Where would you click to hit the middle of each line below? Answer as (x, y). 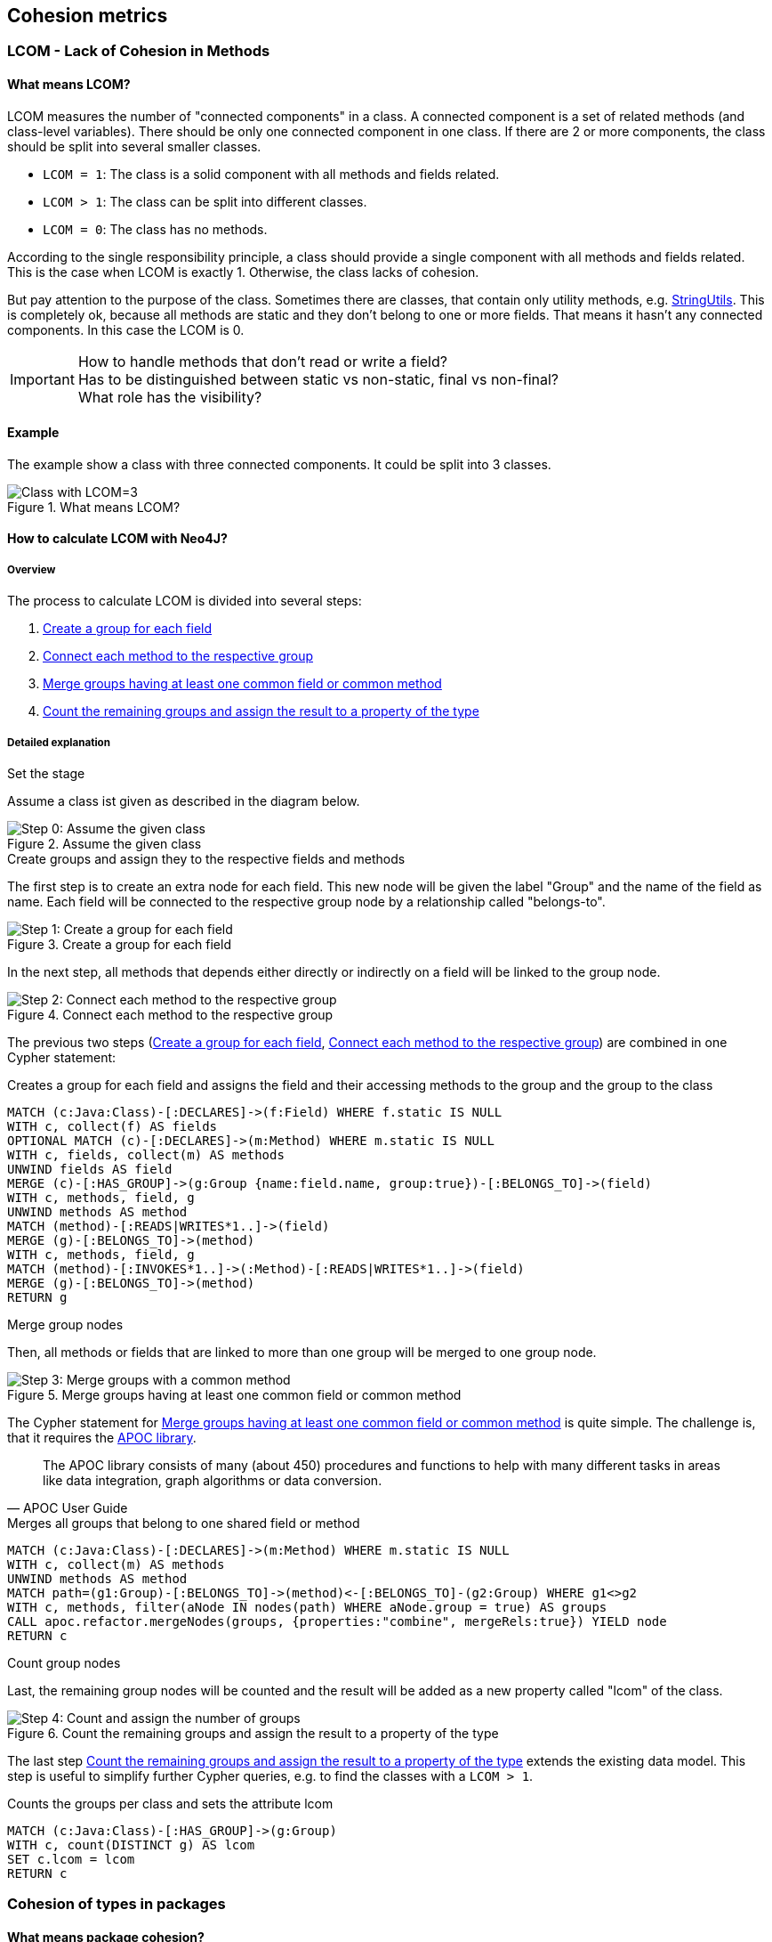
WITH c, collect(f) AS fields (113, 1127)
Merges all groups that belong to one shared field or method (184, 1524)
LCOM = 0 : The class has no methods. (155, 229)
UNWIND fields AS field (90, 1170)
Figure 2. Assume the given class (105, 844)
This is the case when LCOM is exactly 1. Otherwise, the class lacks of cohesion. (243, 272)
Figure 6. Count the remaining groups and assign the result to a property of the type (253, 1734)
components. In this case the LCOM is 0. (126, 329)
